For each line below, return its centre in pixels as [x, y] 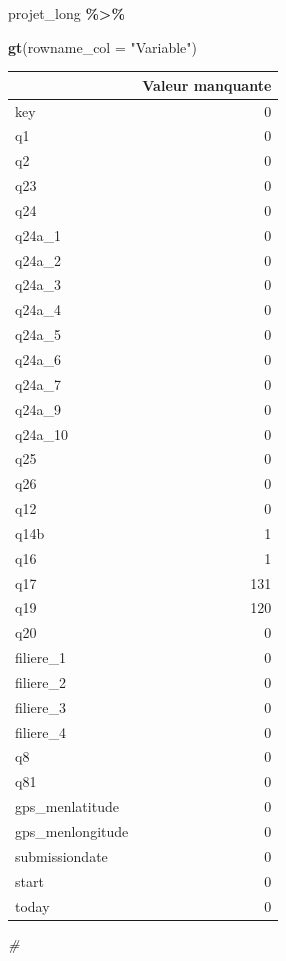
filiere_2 [40, 681]
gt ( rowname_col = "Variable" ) [103, 46]
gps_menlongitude [72, 831]
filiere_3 [40, 706]
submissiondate [61, 855]
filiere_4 [40, 731]
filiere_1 [40, 657]
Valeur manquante [207, 84]
